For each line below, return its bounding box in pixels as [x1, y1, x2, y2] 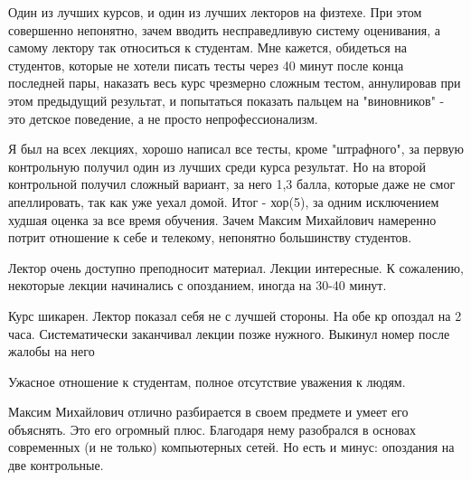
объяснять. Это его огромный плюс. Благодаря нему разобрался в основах [8, 419, 416, 438]
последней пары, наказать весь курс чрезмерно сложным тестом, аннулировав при [8, 73, 461, 92]
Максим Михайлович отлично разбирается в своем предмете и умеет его [8, 402, 409, 421]
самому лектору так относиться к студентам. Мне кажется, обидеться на [8, 38, 407, 57]
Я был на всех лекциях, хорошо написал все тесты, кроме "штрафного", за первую [8, 139, 464, 158]
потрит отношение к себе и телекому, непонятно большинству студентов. [8, 228, 412, 247]
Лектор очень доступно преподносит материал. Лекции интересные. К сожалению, [8, 258, 464, 277]
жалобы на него [8, 342, 95, 361]
